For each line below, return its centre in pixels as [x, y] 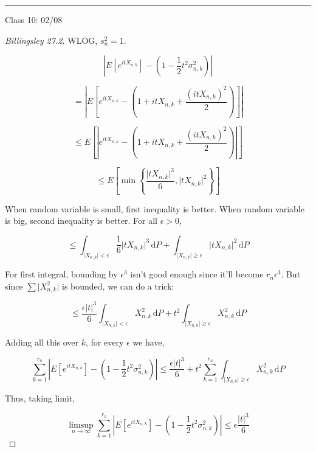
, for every [105, 342]
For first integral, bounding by [61, 274]
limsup [81, 425]
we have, [149, 342]
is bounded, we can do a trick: [118, 286]
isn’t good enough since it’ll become [197, 274]
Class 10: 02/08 [34, 19]
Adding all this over [42, 342]
